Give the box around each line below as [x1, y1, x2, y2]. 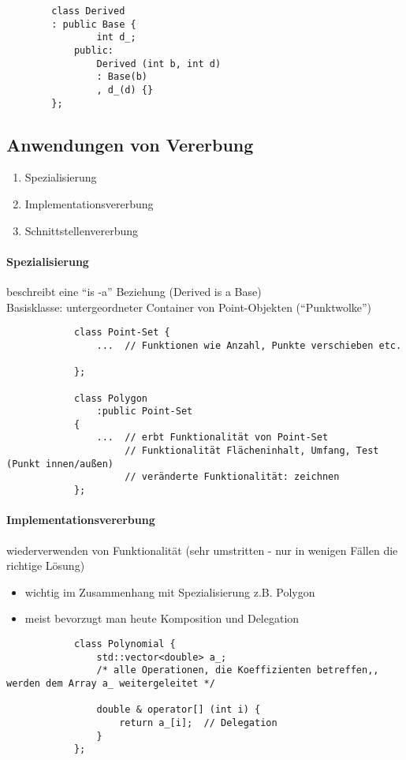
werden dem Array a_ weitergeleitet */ [6, 677, 215, 689]
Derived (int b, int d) [96, 58, 222, 69]
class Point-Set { [73, 327, 170, 339]
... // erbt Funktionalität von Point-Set [96, 432, 329, 444]
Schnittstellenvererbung [24, 222, 139, 238]
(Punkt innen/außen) [6, 458, 114, 470]
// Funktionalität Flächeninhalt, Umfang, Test [125, 445, 379, 457]
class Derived [51, 6, 125, 17]
